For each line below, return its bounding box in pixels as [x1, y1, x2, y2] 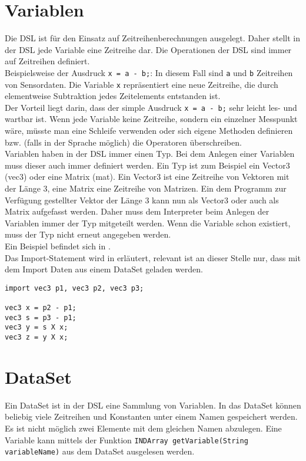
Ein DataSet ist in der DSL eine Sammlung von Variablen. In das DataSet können [5, 399, 301, 411]
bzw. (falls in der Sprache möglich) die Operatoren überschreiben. [5, 136, 242, 148]
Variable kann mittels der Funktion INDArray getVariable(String [5, 433, 248, 446]
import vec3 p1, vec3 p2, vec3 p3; [5, 284, 144, 292]
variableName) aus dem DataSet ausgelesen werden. [5, 445, 195, 457]
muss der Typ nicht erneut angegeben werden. [5, 228, 171, 241]
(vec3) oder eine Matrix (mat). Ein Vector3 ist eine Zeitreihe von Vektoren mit [5, 170, 290, 183]
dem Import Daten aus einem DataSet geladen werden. [5, 263, 203, 275]
